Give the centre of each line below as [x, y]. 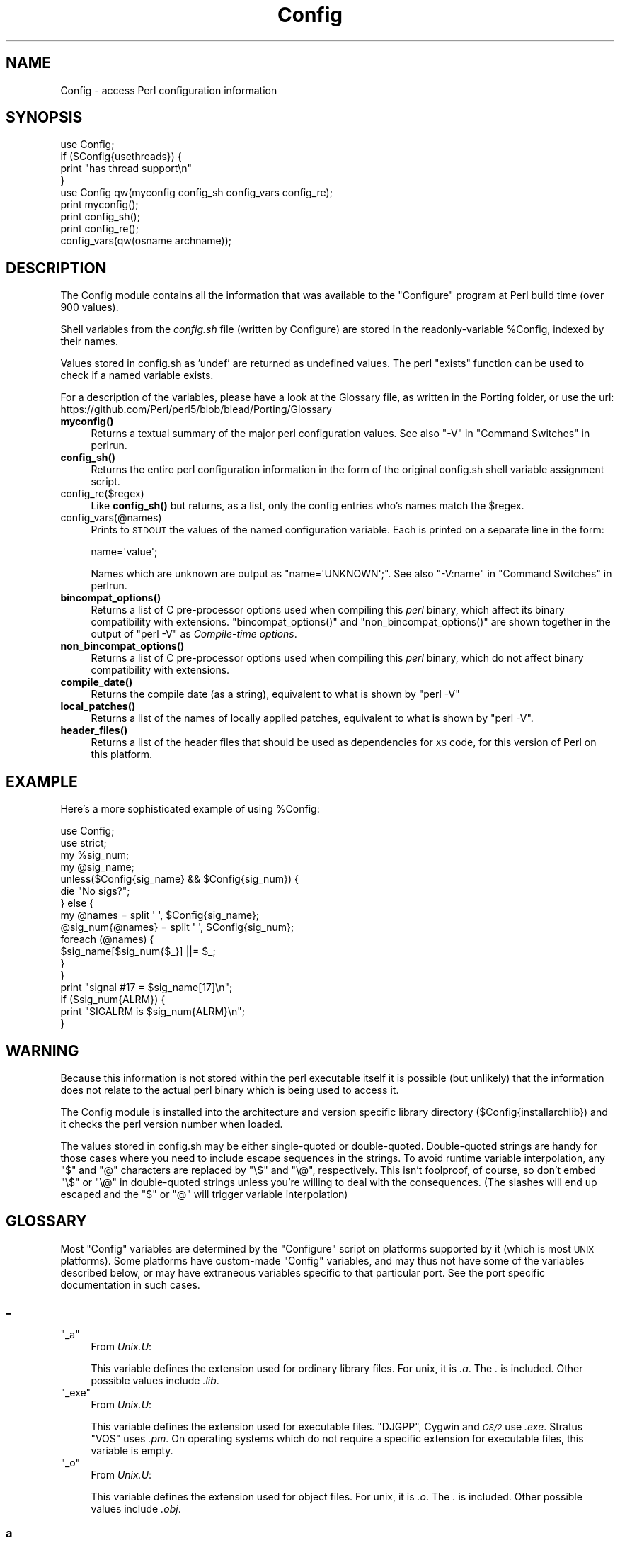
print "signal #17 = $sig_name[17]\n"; [147, 988]
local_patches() [98, 706]
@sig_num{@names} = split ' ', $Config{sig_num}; [177, 927]
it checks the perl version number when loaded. [172, 1124]
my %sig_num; [95, 855]
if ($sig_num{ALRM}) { [113, 1000]
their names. [89, 341]
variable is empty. [132, 1450]
